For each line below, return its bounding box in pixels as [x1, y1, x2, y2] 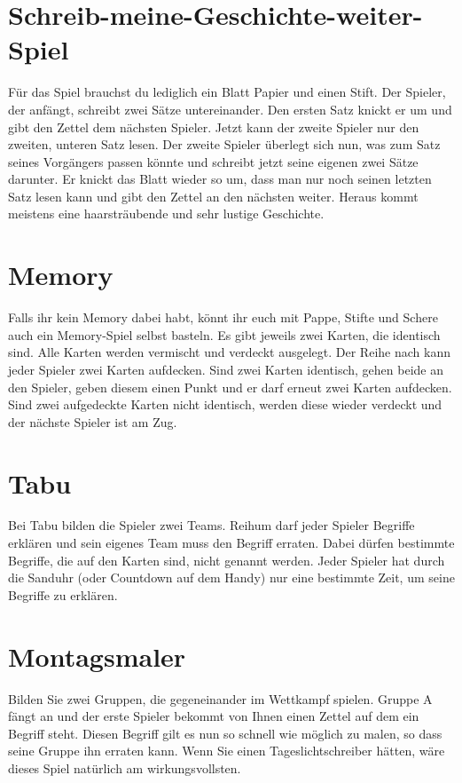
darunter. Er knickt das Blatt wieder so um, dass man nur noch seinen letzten [8, 170, 432, 188]
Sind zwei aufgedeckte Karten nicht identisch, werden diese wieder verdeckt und [8, 395, 442, 414]
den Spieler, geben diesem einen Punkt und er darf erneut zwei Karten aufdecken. [8, 377, 452, 396]
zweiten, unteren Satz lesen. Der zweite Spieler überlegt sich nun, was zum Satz [8, 135, 441, 154]
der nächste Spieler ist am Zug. [8, 412, 177, 431]
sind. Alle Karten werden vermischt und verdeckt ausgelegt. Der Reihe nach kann [8, 343, 450, 361]
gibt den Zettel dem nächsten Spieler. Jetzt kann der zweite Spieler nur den [8, 117, 419, 136]
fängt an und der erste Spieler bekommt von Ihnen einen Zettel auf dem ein [8, 707, 419, 725]
